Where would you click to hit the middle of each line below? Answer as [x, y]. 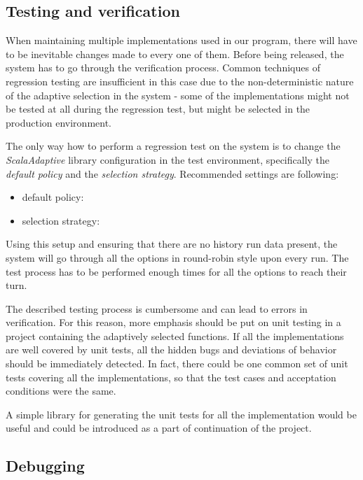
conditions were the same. [61, 391]
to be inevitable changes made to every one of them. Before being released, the [175, 54]
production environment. [59, 122]
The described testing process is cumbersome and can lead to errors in [157, 308]
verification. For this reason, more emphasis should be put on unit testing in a [173, 322]
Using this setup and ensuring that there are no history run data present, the [172, 244]
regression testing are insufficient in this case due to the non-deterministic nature [180, 81]
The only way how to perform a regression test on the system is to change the [173, 146]
